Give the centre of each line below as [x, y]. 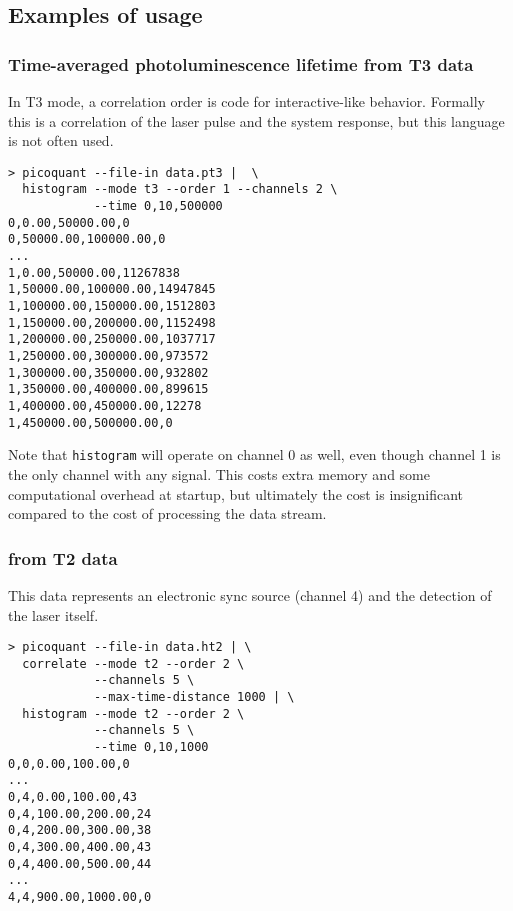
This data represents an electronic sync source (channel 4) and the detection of [250, 594]
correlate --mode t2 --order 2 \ [133, 663]
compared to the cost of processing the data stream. [167, 513]
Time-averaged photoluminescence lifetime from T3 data [241, 63]
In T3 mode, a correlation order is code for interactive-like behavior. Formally [246, 101]
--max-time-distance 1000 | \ [194, 697]
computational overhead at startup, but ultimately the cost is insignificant [236, 493]
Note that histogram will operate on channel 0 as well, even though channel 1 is [254, 454]
